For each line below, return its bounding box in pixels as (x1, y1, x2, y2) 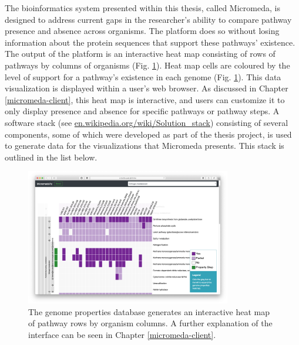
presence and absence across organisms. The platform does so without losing (5, 25, 280, 37)
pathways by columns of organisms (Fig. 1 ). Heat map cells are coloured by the (5, 59, 290, 71)
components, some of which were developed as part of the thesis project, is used (5, 128, 292, 140)
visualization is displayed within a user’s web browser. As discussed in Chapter (5, 82, 288, 94)
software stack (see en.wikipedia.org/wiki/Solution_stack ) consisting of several (5, 116, 288, 128)
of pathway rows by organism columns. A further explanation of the (28, 317, 273, 329)
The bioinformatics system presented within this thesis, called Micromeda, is (5, 2, 280, 13)
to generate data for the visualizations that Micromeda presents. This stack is (5, 139, 284, 152)
